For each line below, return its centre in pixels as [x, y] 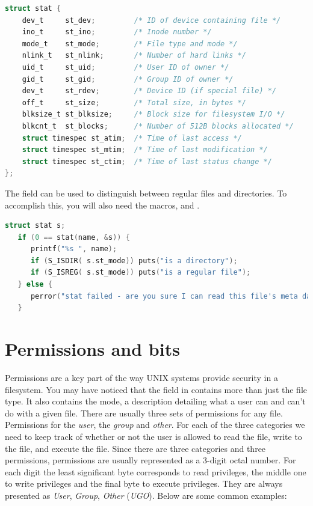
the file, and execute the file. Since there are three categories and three [135, 448]
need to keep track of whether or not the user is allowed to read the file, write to [153, 436]
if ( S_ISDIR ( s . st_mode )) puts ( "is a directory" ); [134, 261]
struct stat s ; [35, 226]
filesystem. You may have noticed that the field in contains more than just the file [156, 389]
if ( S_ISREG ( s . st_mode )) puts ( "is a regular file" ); [141, 273]
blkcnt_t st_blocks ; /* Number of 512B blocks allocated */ [158, 126]
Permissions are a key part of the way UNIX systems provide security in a [141, 377]
